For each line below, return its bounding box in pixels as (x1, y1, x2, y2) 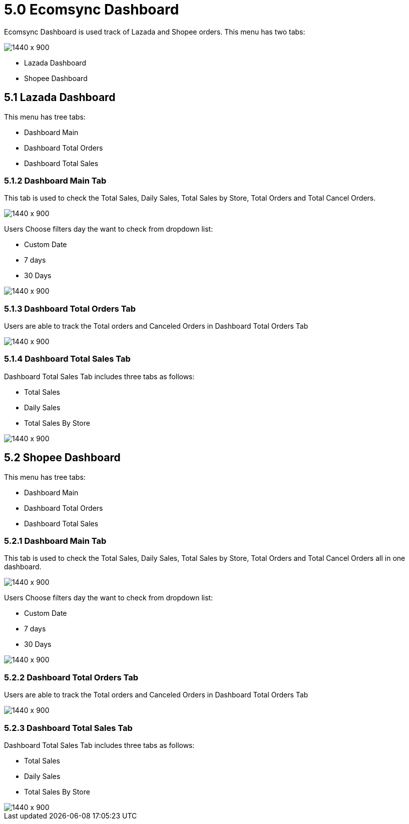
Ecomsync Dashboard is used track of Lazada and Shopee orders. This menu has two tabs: (4, 27, 305, 36)
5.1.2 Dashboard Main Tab (4, 175, 107, 186)
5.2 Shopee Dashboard (4, 451, 121, 464)
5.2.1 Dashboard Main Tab (4, 536, 107, 546)
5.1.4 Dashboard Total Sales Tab (4, 354, 131, 364)
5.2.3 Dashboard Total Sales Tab (4, 722, 133, 733)
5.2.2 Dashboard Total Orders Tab (4, 672, 139, 682)
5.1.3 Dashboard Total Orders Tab (4, 303, 136, 314)
